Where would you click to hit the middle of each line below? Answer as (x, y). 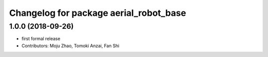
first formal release (41, 39)
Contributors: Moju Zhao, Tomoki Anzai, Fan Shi (70, 46)
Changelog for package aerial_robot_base (98, 13)
